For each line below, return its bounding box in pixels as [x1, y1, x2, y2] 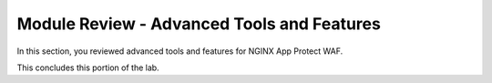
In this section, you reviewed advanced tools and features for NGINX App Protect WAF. [16, 46, 343, 57]
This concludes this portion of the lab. [16, 62, 159, 73]
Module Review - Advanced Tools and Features [16, 14, 382, 34]
